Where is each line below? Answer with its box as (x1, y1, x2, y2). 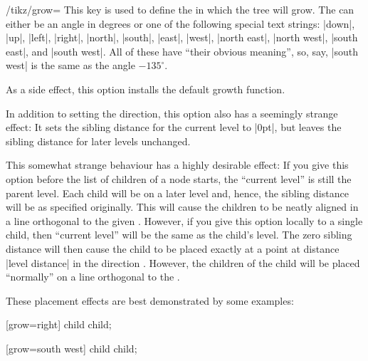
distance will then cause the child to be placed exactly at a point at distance (6, 241, 340, 256)
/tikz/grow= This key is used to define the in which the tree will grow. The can (6, 2, 354, 16)
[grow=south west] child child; (6, 340, 137, 355)
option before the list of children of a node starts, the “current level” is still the (6, 171, 352, 186)
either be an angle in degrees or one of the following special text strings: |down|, (6, 16, 355, 31)
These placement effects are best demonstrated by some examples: (6, 293, 294, 308)
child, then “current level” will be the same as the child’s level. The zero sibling (6, 227, 352, 242)
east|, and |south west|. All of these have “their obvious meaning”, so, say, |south (6, 43, 358, 58)
